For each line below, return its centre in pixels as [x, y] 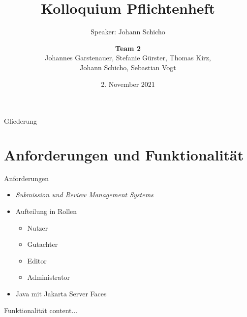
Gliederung [21, 121]
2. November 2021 [128, 84]
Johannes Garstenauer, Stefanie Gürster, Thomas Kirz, [128, 58]
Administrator [49, 277]
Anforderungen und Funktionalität [124, 154]
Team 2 [128, 48]
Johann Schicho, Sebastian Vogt [128, 67]
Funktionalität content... [41, 310]
